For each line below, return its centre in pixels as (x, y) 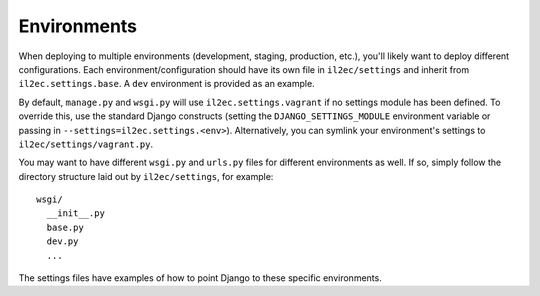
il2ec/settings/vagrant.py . (86, 144)
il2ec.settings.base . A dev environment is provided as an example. (166, 84)
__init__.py (75, 213)
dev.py (62, 241)
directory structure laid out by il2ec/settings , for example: (146, 176)
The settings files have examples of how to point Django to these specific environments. (200, 278)
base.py (65, 227)
